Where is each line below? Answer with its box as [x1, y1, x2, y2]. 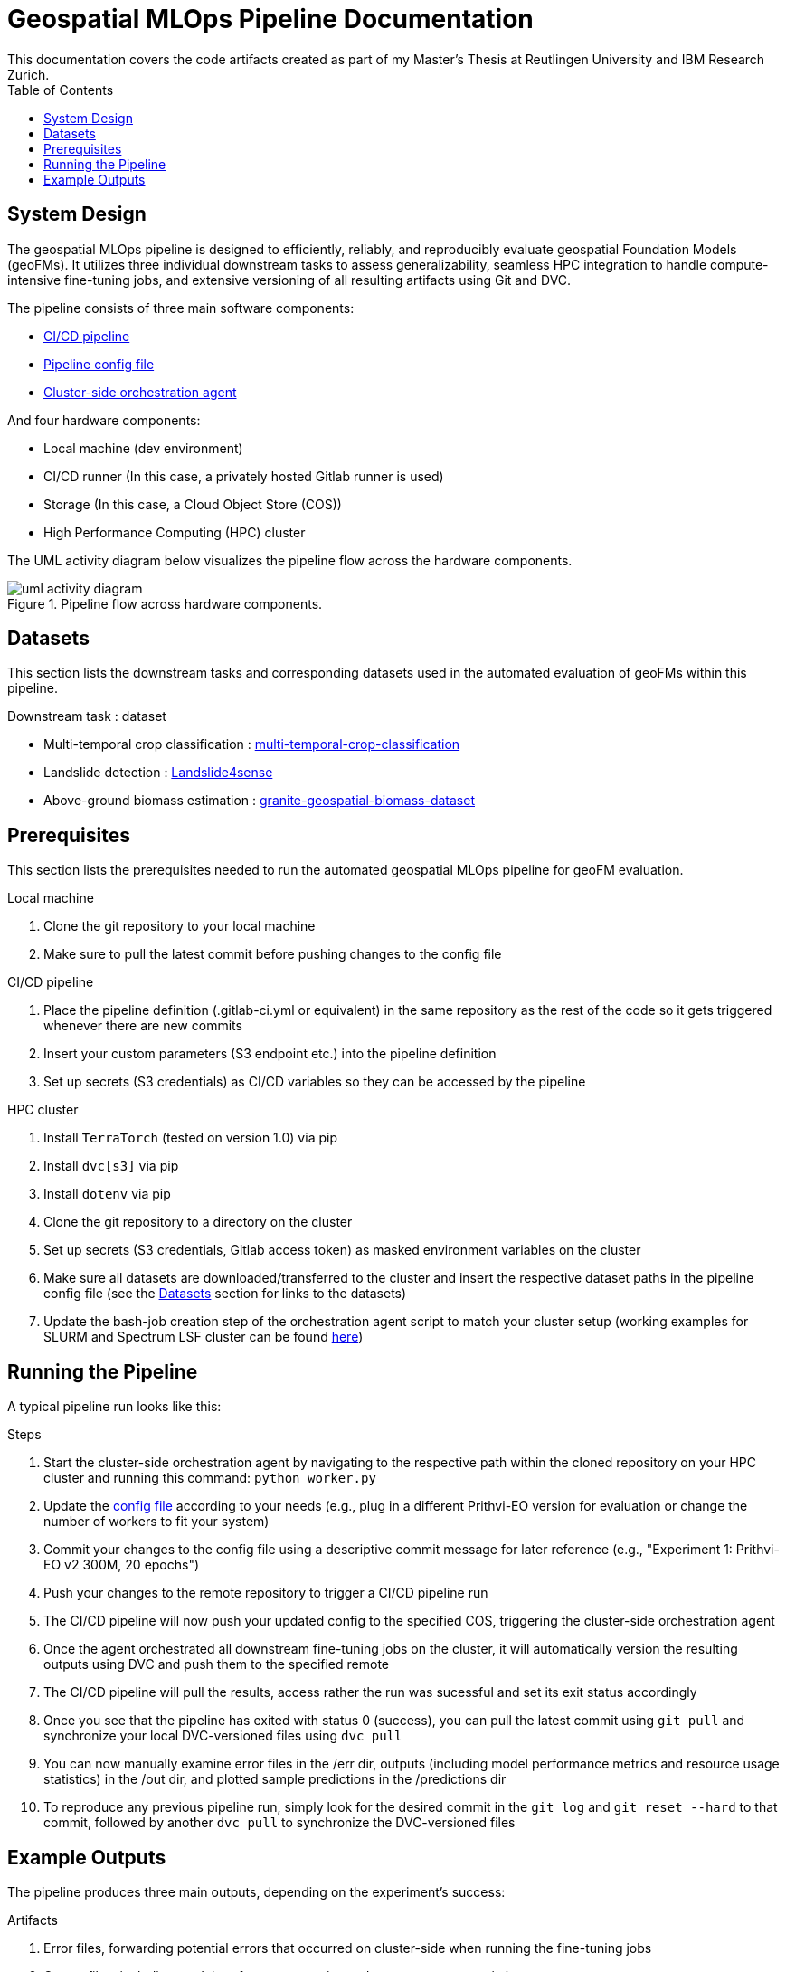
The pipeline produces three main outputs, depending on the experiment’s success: [7, 1883, 506, 1900]
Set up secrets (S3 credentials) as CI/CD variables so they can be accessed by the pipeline [43, 1074, 586, 1090]
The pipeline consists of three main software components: [7, 299, 355, 316]
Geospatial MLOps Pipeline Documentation [7, 4, 534, 34]
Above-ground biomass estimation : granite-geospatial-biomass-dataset [43, 792, 475, 809]
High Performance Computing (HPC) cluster [43, 524, 306, 540]
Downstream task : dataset [7, 708, 166, 725]
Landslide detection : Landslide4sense [43, 764, 273, 781]
